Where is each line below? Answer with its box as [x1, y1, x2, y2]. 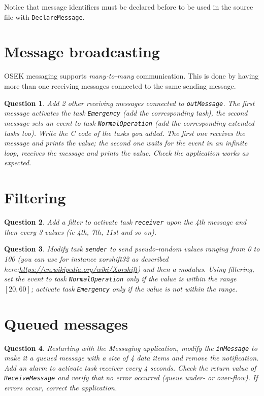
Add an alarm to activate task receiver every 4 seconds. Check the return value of [4, 362, 256, 373]
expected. [4, 157, 31, 168]
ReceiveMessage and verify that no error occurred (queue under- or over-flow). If [4, 372, 258, 383]
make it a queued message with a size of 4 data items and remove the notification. [4, 352, 259, 363]
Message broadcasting [4, 41, 160, 62]
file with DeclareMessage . [4, 11, 85, 22]
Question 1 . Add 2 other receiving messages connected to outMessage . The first [4, 97, 255, 108]
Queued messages [4, 313, 128, 334]
